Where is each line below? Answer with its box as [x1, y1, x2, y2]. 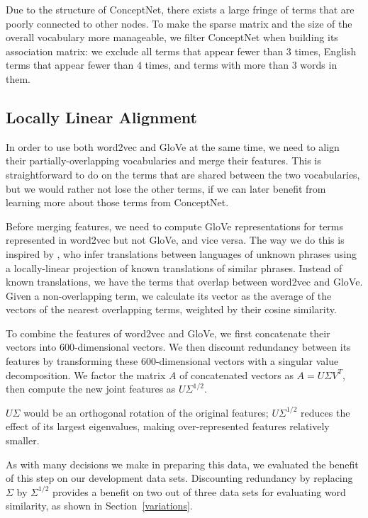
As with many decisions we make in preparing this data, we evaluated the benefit [6, 456, 359, 471]
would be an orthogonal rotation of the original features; [23, 405, 269, 420]
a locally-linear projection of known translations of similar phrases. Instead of [6, 260, 342, 275]
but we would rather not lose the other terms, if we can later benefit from [6, 181, 326, 196]
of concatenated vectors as [179, 367, 294, 382]
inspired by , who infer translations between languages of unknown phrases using [6, 246, 357, 261]
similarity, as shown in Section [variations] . [6, 498, 193, 513]
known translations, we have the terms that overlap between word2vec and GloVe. [6, 274, 363, 289]
